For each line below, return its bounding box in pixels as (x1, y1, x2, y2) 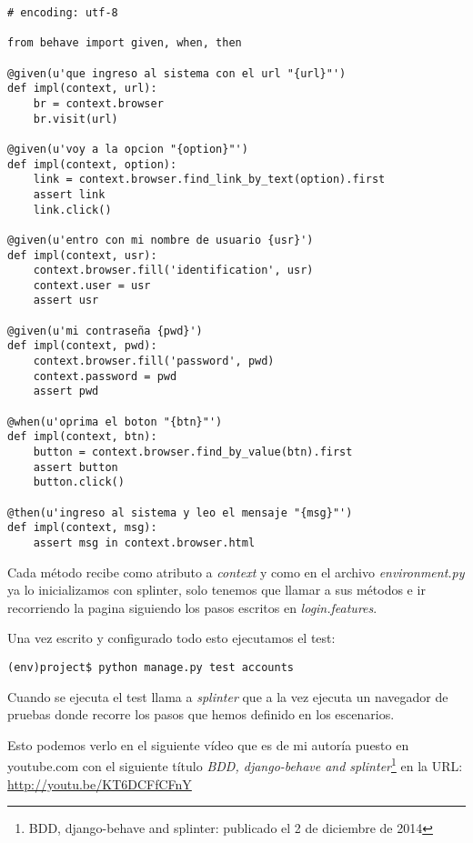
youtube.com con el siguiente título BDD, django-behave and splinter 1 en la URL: (7, 754, 463, 776)
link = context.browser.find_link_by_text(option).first (33, 173, 386, 186)
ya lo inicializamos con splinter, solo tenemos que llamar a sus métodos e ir (7, 580, 426, 599)
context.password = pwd (33, 369, 177, 383)
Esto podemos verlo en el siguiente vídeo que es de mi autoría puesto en (7, 735, 409, 754)
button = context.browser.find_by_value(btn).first (33, 446, 353, 459)
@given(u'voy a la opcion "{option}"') (7, 142, 248, 156)
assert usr (33, 294, 99, 307)
